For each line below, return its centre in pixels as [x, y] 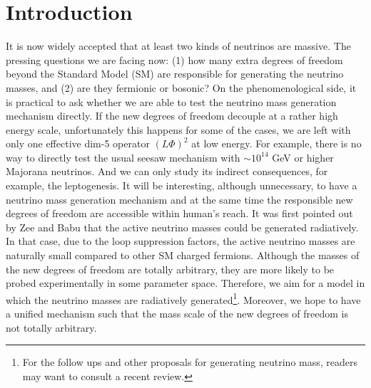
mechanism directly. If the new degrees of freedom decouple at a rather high [172, 116]
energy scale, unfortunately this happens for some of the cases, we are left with [178, 129]
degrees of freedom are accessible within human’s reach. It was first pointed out [179, 213]
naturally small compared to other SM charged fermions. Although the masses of [183, 255]
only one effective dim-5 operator [78, 143]
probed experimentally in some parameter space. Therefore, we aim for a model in [185, 283]
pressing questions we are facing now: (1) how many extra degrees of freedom [174, 59]
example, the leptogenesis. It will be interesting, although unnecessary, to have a [182, 185]
